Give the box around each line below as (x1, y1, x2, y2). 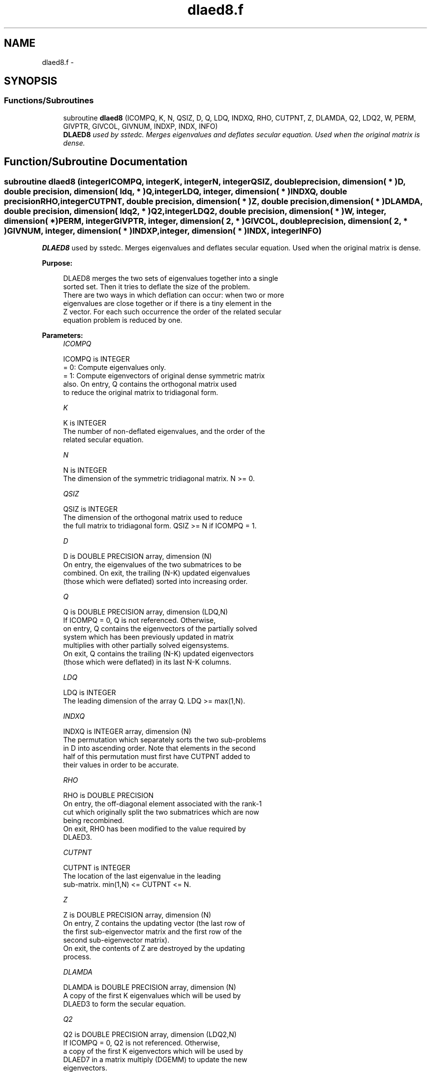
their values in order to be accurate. (63, 761, 179, 769)
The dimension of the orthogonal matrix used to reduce (63, 513, 243, 522)
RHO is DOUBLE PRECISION (63, 791, 154, 800)
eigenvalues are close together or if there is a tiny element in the (63, 299, 272, 308)
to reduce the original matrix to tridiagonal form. (63, 388, 218, 397)
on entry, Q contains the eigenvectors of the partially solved (63, 624, 257, 633)
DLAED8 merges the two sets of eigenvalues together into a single (63, 274, 278, 283)
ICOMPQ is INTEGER (63, 355, 130, 364)
